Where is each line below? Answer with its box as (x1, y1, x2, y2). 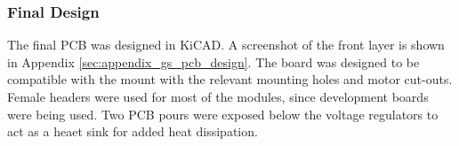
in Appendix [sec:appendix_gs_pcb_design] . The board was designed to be (7, 52, 420, 71)
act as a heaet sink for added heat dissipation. (7, 122, 258, 141)
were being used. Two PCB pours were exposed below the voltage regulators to (7, 104, 439, 123)
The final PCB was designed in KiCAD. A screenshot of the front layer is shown (7, 35, 445, 54)
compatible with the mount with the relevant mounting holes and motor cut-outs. (7, 70, 453, 88)
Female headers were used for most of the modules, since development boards (7, 88, 429, 105)
